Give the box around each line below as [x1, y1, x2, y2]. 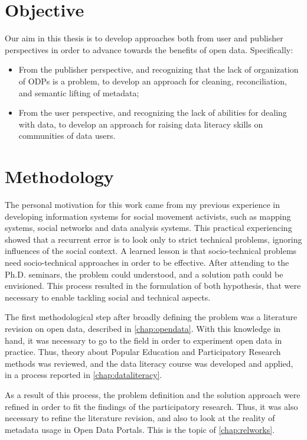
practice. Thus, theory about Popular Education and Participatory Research [5, 346, 281, 358]
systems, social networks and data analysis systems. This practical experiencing [5, 221, 292, 234]
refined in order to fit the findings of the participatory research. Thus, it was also [5, 400, 298, 412]
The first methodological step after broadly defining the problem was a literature [5, 311, 298, 323]
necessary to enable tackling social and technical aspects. [5, 291, 211, 303]
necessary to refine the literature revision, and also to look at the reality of [5, 412, 275, 424]
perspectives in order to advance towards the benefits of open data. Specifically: [5, 43, 293, 56]
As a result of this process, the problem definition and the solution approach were [5, 388, 301, 400]
